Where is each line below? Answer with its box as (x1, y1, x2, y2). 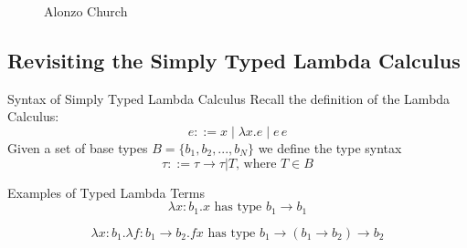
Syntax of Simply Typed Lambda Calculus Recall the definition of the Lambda (7, 88, 451, 108)
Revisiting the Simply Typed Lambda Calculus (7, 46, 461, 74)
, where (236, 157, 277, 170)
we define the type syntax (258, 138, 402, 157)
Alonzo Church (44, 2, 128, 20)
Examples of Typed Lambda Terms (7, 182, 206, 201)
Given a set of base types (7, 138, 148, 157)
